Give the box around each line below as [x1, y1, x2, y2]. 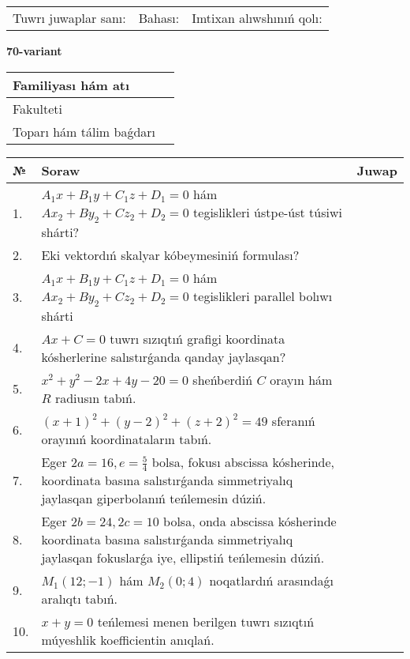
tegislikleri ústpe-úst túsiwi [193, 202, 342, 221]
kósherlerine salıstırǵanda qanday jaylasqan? [41, 347, 286, 366]
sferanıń [271, 411, 315, 430]
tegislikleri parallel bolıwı [193, 286, 333, 305]
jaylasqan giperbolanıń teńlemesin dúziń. [41, 489, 266, 508]
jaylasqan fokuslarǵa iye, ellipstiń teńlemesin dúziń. [41, 548, 325, 567]
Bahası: [138, 9, 180, 27]
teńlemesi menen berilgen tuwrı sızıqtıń [97, 612, 315, 631]
